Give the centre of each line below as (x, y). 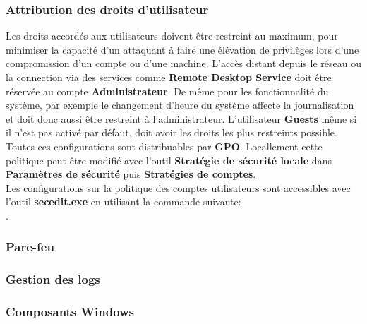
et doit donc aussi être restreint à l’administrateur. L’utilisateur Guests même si (181, 118)
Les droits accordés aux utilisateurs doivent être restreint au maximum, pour (172, 36)
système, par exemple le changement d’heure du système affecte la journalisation (180, 105)
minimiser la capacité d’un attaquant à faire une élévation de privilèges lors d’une (182, 49)
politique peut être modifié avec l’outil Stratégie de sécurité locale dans (169, 160)
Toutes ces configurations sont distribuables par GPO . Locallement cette (164, 146)
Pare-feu (30, 247)
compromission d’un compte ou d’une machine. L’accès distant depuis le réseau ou (183, 63)
